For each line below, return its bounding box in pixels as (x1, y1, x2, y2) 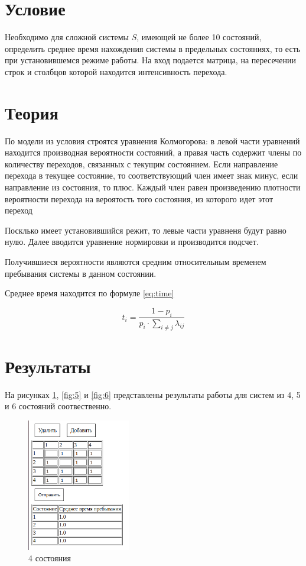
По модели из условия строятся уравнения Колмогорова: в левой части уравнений (5, 134, 300, 147)
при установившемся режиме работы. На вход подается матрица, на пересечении (5, 54, 297, 66)
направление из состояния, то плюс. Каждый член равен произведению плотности (5, 181, 301, 193)
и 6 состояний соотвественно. (5, 400, 112, 412)
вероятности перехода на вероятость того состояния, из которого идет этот (5, 192, 274, 205)
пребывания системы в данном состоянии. (5, 267, 157, 279)
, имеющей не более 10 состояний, (136, 31, 262, 43)
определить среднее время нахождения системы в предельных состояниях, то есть (5, 42, 301, 54)
